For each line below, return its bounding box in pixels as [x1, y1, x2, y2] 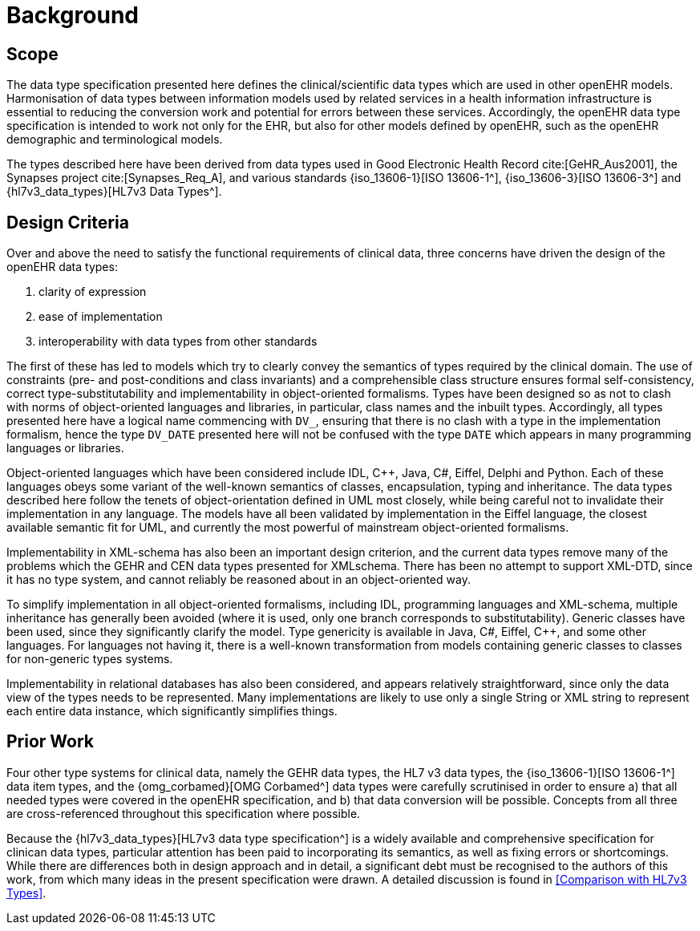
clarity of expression [38, 285, 147, 299]
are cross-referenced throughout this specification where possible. [6, 806, 361, 820]
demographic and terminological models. [6, 132, 223, 147]
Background [6, 2, 139, 29]
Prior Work [6, 731, 95, 752]
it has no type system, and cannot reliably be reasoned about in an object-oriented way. [6, 573, 471, 587]
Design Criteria [6, 212, 129, 233]
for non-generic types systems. [6, 652, 173, 666]
